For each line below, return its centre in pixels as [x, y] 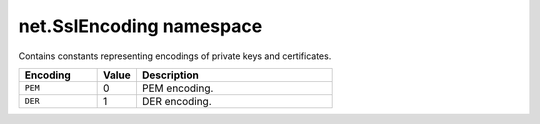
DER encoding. [176, 101]
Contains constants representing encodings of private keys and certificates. [175, 56]
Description [170, 75]
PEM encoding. [177, 88]
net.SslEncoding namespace [140, 26]
